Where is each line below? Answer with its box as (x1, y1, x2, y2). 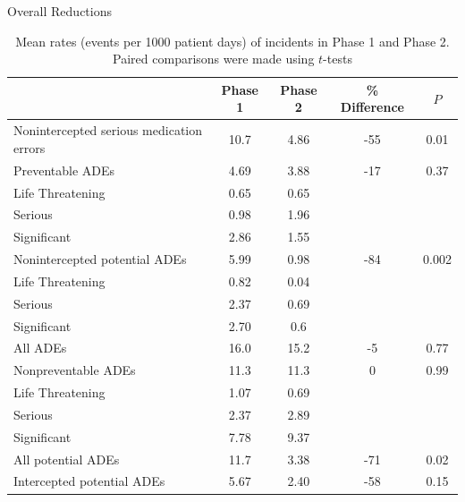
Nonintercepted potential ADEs (13, 250, 187, 268)
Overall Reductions (7, 2, 112, 20)
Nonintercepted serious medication (13, 121, 203, 140)
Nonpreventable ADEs (13, 361, 136, 379)
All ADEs (13, 338, 67, 357)
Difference (340, 98, 404, 116)
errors (13, 138, 46, 157)
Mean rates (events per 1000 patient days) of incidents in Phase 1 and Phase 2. (15, 31, 450, 50)
